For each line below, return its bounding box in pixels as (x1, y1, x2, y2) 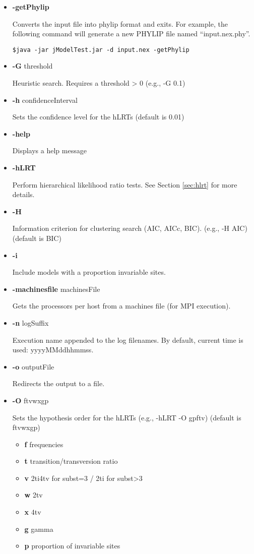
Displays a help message (12, 145, 87, 156)
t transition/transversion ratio (24, 456, 118, 466)
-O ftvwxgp (12, 395, 49, 405)
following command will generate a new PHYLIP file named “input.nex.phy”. (12, 28, 250, 39)
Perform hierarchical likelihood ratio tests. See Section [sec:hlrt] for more (12, 179, 237, 190)
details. (12, 189, 35, 200)
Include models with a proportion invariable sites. (12, 267, 166, 277)
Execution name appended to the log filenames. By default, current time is (12, 334, 243, 345)
